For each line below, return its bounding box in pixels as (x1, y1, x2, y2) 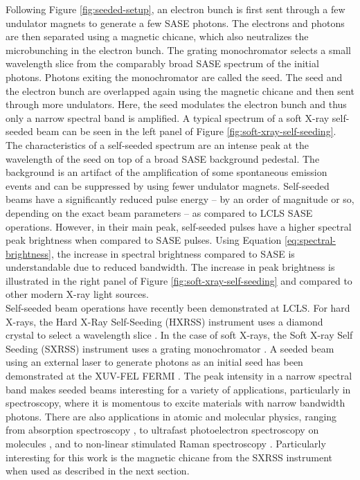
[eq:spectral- (285, 233, 336, 247)
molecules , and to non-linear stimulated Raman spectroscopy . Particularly (6, 436, 326, 450)
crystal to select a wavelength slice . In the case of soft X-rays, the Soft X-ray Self (6, 328, 353, 342)
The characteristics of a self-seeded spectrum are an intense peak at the (6, 137, 309, 152)
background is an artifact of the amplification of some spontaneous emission (6, 165, 327, 179)
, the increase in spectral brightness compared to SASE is (51, 246, 295, 260)
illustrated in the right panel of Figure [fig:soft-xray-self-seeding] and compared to (6, 273, 352, 287)
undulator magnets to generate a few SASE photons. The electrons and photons (6, 15, 345, 30)
